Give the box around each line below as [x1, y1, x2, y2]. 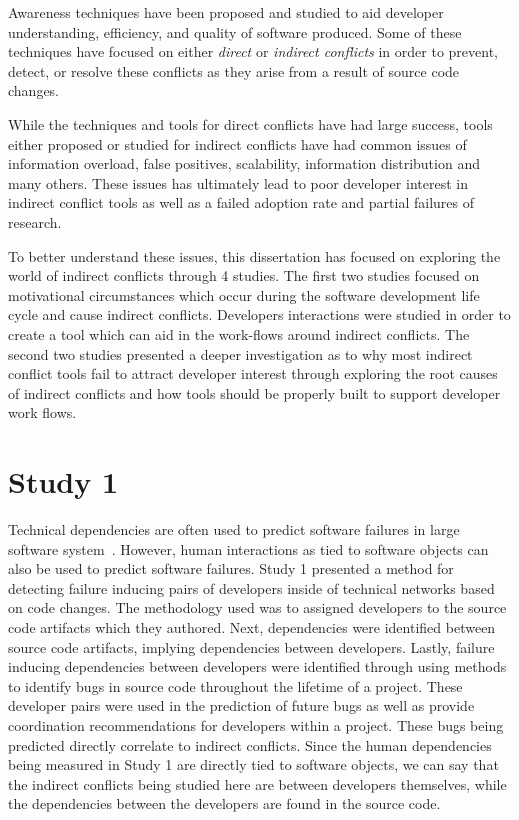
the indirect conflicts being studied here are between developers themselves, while [8, 773, 507, 794]
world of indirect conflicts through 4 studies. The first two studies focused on [8, 265, 480, 286]
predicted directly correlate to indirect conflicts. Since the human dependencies [8, 734, 492, 755]
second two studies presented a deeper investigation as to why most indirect [8, 343, 473, 364]
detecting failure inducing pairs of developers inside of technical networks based [8, 577, 495, 598]
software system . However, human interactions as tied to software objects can [8, 538, 489, 559]
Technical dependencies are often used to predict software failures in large [8, 519, 460, 539]
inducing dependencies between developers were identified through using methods [8, 656, 507, 677]
